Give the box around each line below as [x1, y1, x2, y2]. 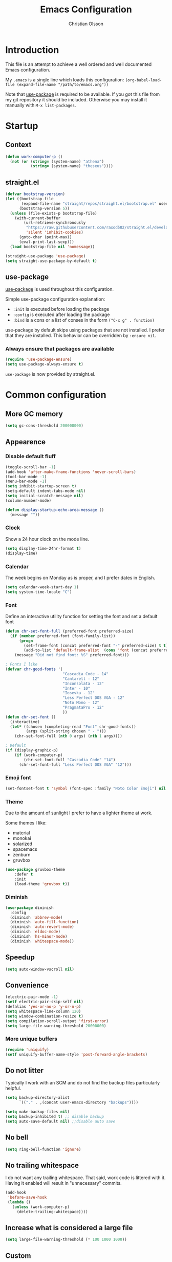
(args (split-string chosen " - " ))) [26, 729, 106, 734]
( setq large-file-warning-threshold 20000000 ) [5, 1023, 106, 1028]
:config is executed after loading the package [12, 311, 110, 318]
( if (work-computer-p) [14, 752, 63, 758]
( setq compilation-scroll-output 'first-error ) [5, 1018, 109, 1024]
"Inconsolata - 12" [62, 681, 104, 686]
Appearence [5, 437, 46, 446]
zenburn [12, 852, 31, 858]
